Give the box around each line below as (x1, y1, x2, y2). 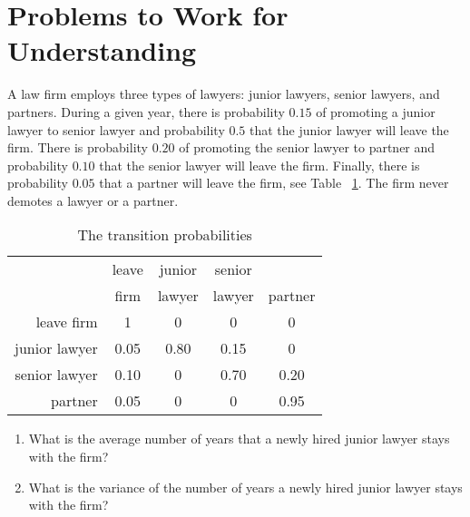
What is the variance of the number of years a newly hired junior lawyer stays (28, 477, 463, 496)
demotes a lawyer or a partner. (7, 190, 179, 210)
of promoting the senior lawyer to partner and (179, 138, 436, 157)
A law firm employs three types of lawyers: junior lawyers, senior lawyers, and (7, 84, 440, 103)
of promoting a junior (316, 102, 436, 121)
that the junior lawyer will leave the (250, 120, 449, 139)
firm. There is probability (7, 138, 148, 157)
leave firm (35, 311, 98, 333)
